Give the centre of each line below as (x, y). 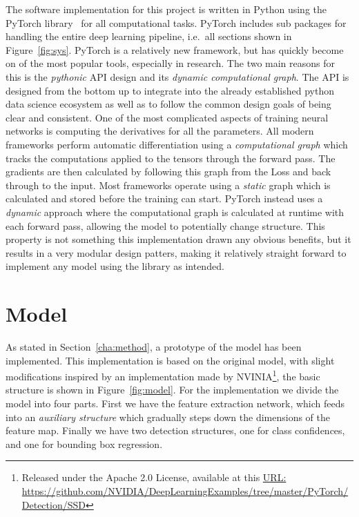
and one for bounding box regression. (84, 443)
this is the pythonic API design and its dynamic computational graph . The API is (177, 76)
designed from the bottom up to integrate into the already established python (170, 90)
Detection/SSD (54, 504)
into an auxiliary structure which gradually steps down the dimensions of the (168, 417)
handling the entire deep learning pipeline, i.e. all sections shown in (149, 36)
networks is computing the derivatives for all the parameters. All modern (160, 131)
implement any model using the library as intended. (115, 266)
